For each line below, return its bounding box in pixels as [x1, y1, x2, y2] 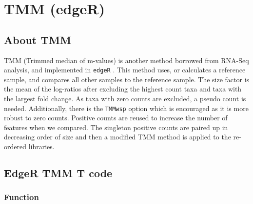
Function [4, 191, 39, 203]
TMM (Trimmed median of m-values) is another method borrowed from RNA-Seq [4, 55, 249, 65]
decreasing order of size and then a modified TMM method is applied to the [4, 132, 231, 142]
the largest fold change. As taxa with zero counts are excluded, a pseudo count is [4, 93, 246, 104]
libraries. [28, 141, 55, 152]
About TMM [4, 32, 71, 47]
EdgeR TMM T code [4, 165, 113, 181]
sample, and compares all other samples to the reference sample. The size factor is [4, 74, 250, 84]
